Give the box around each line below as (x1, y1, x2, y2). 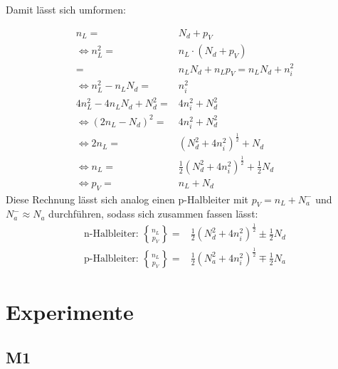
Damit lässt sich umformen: (6, 2, 126, 16)
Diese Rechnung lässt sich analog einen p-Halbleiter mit (6, 191, 248, 206)
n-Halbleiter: (84, 229, 139, 240)
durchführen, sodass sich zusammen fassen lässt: (48, 206, 258, 221)
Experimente (6, 296, 134, 326)
